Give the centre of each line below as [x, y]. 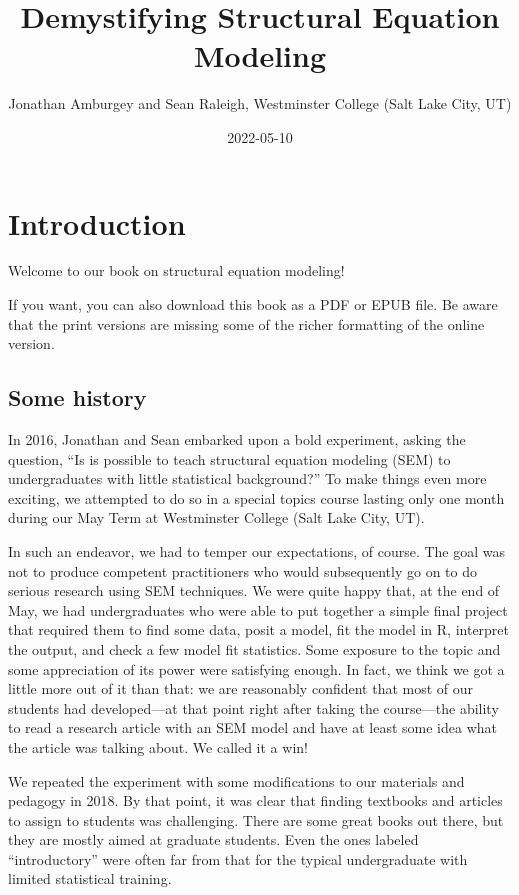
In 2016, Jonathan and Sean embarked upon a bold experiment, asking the [237, 439]
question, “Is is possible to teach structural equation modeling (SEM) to [229, 458]
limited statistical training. [90, 878]
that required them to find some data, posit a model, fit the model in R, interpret [259, 629]
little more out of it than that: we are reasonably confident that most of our [241, 688]
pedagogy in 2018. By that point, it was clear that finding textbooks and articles [255, 800]
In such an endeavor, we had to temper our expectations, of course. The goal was [257, 550]
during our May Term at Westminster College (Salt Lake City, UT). [216, 517]
